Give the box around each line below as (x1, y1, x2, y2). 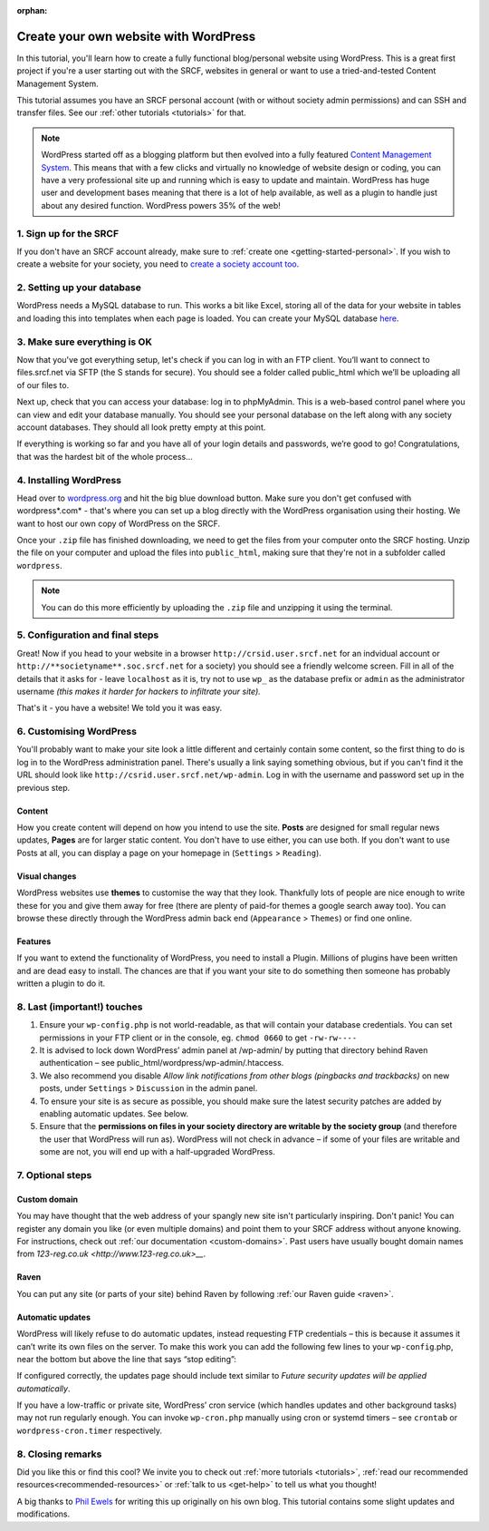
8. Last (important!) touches (16, 1000, 143, 1013)
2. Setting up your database (16, 281, 142, 294)
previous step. (16, 782, 71, 793)
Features (16, 935, 52, 947)
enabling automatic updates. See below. (39, 1108, 189, 1119)
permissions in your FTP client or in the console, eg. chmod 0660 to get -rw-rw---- (39, 1032, 358, 1043)
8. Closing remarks (16, 1448, 102, 1460)
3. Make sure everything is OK (16, 336, 153, 348)
